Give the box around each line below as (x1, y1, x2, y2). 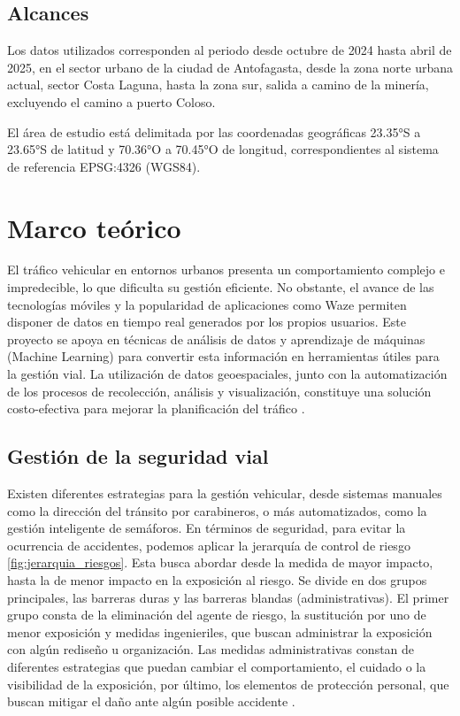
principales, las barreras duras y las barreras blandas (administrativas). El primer (7, 588, 449, 606)
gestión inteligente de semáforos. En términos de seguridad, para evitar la (7, 519, 406, 537)
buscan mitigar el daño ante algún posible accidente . (7, 692, 295, 711)
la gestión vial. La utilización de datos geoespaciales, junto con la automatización (7, 365, 448, 383)
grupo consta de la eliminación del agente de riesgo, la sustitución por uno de (7, 605, 426, 624)
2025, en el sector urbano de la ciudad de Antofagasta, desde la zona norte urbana (7, 58, 453, 76)
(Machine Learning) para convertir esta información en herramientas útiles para (7, 347, 440, 366)
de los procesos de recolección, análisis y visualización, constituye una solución (7, 381, 432, 400)
